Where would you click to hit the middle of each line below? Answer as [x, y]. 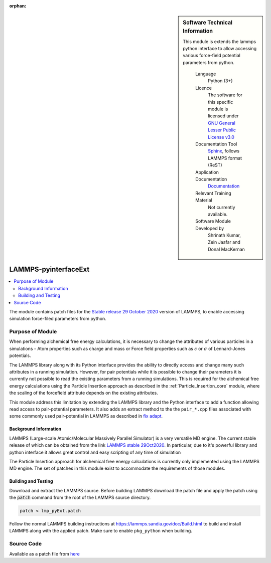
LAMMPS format [225, 158]
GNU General [222, 123]
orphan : [18, 6]
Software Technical [208, 23]
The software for [225, 95]
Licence [204, 88]
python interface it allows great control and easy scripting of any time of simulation [95, 452]
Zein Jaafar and [224, 242]
